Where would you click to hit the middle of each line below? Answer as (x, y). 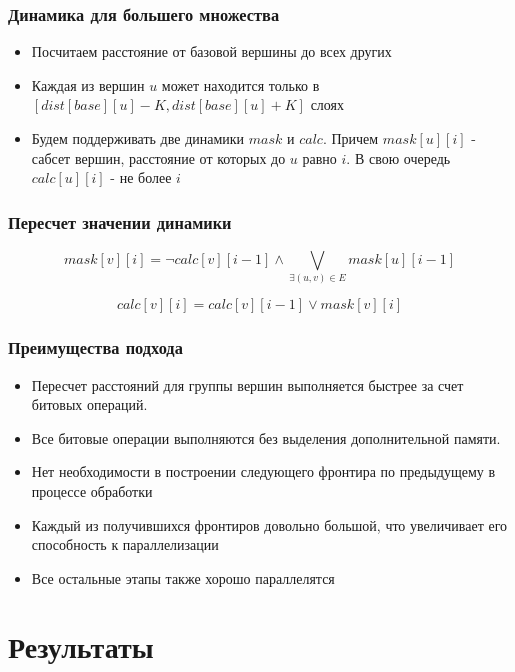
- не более (141, 177)
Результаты (81, 646)
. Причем (350, 138)
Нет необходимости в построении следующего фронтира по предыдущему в (263, 471)
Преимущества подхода (95, 347)
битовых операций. (89, 404)
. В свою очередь (398, 157)
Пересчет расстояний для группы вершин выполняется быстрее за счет (247, 384)
